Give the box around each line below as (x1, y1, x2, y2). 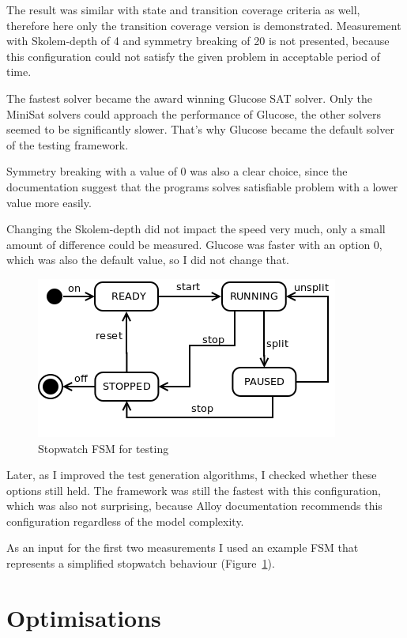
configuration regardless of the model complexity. (6, 512, 244, 529)
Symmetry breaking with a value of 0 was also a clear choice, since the (6, 163, 348, 179)
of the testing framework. (6, 136, 129, 153)
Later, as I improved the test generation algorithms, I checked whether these (6, 466, 377, 483)
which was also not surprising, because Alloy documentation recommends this (6, 497, 383, 514)
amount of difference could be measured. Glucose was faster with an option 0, (6, 236, 383, 252)
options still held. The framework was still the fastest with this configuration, (6, 481, 381, 498)
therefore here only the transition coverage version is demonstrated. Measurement (6, 17, 401, 33)
